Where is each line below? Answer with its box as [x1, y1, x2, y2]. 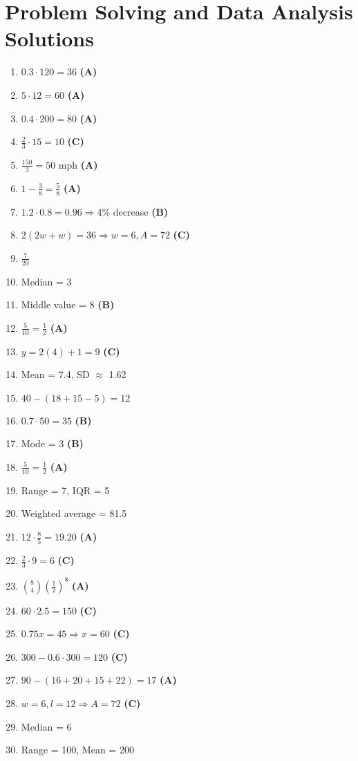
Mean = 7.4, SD [21, 367, 90, 382]
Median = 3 [21, 274, 72, 288]
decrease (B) [113, 204, 169, 218]
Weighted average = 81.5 [21, 506, 127, 520]
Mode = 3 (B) [21, 436, 84, 451]
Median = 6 [21, 719, 72, 733]
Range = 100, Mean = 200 [21, 742, 134, 757]
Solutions [5, 24, 94, 53]
